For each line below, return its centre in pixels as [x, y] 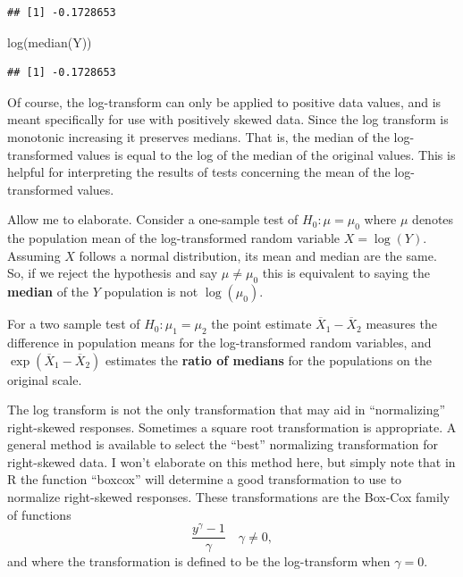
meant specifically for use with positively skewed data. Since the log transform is [228, 119]
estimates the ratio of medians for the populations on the [268, 360]
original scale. [45, 379]
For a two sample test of [74, 324]
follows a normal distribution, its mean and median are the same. [258, 255]
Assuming [34, 255]
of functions [39, 514]
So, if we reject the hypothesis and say [113, 273]
